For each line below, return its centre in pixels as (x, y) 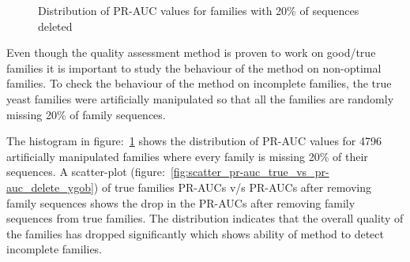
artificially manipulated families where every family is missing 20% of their (187, 156)
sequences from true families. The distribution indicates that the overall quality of (205, 218)
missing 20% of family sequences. (86, 114)
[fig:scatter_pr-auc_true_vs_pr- (250, 172)
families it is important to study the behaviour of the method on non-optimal (194, 67)
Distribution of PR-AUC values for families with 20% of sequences (199, 10)
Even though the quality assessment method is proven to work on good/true (191, 52)
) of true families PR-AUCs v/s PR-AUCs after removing (233, 187)
